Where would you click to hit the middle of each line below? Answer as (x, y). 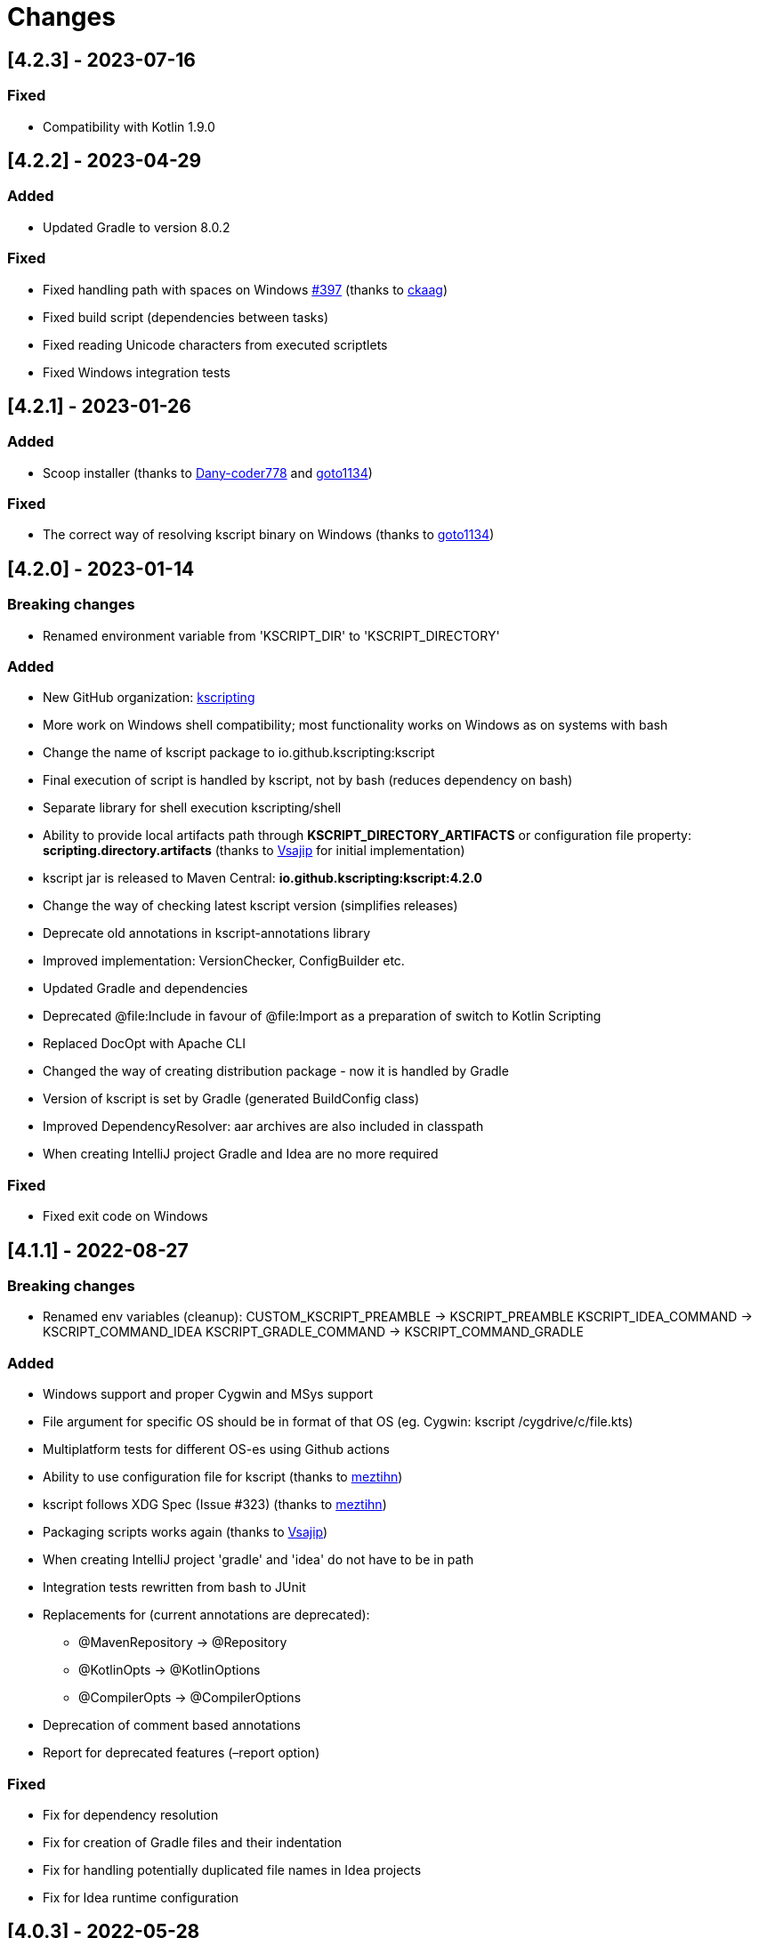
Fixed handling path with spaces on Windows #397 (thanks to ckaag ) (246, 289)
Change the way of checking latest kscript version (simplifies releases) (250, 906)
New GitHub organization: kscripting (149, 698)
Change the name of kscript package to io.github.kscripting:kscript (239, 753)
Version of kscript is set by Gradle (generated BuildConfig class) (231, 1099)
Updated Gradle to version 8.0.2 (137, 227)
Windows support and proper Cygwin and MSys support (208, 1394)
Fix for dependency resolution (131, 1814)
